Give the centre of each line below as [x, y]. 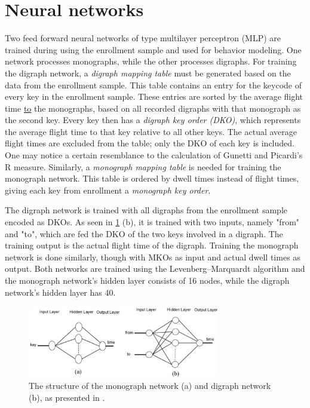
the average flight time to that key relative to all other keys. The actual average [151, 131]
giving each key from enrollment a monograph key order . [108, 190]
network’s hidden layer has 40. [60, 292]
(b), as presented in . [67, 397]
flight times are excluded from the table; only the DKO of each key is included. [150, 143]
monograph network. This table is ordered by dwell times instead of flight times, [152, 178]
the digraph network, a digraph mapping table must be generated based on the [148, 73]
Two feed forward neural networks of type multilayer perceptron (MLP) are [143, 38]
